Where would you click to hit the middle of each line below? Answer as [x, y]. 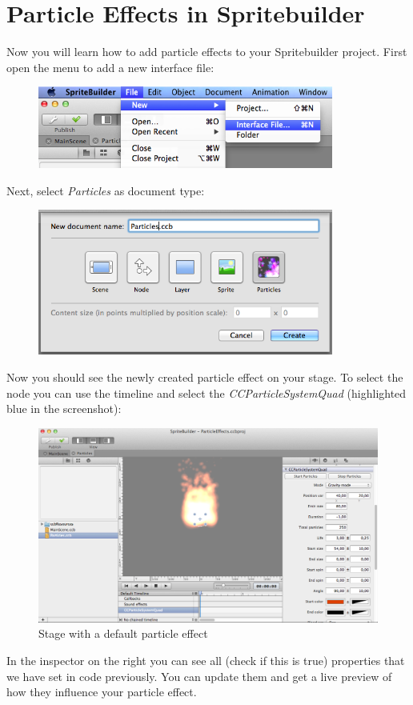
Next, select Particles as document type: [106, 190]
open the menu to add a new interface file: [110, 67]
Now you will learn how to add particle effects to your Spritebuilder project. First [207, 52]
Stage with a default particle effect [123, 633]
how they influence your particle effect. [102, 692]
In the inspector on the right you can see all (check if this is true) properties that [206, 661]
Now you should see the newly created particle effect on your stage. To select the [205, 377]
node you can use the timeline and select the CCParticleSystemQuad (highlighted [206, 393]
